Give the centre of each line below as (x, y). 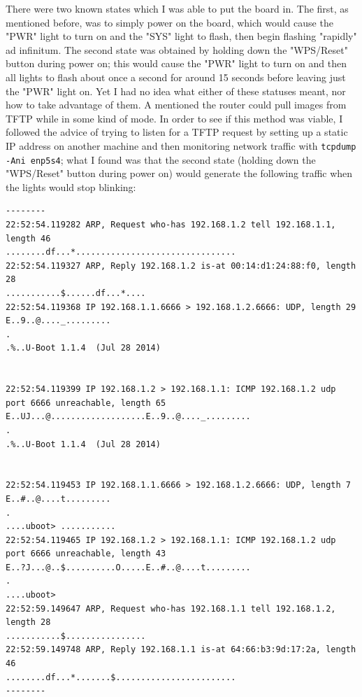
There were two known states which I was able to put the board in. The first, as (177, 8)
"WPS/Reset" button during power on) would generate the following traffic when (179, 173)
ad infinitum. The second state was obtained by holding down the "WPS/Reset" (177, 49)
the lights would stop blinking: (71, 186)
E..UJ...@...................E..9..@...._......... (128, 417)
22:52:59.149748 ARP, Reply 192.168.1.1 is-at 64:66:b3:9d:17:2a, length (181, 650)
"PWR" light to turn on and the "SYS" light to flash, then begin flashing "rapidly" (181, 36)
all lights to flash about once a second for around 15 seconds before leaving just (176, 77)
